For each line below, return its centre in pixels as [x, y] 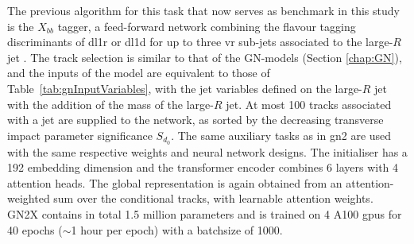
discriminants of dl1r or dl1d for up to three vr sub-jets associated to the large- [200, 42]
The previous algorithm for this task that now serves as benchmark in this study [203, 10]
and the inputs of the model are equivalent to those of [139, 73]
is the [21, 26]
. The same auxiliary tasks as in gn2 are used [281, 135]
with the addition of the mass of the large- [110, 104]
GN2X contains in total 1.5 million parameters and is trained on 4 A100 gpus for [205, 213]
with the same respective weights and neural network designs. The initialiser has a [207, 151]
